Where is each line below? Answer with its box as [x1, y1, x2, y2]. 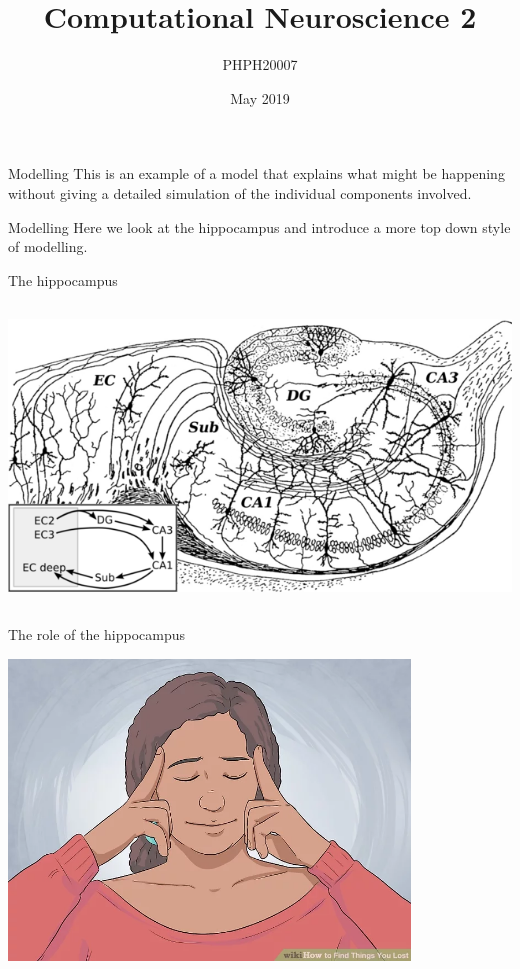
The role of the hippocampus [8, 624, 186, 645]
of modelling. [8, 236, 88, 257]
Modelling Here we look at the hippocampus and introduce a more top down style [8, 216, 511, 237]
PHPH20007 [222, 54, 298, 75]
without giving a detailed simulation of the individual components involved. [8, 182, 472, 203]
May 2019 [230, 87, 290, 108]
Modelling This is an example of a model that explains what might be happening [8, 163, 505, 184]
